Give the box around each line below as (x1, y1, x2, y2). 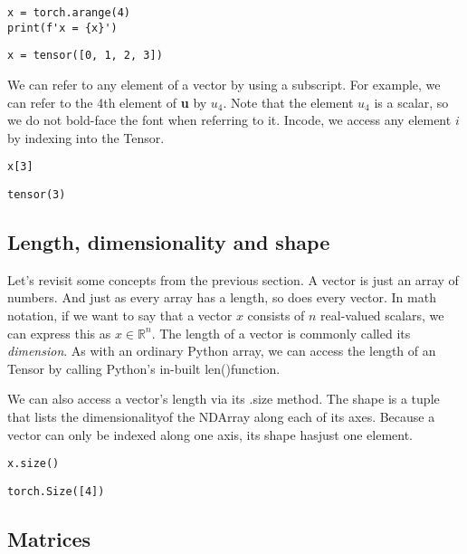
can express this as (7, 323, 111, 342)
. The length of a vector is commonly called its (151, 323, 411, 342)
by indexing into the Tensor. (7, 128, 165, 147)
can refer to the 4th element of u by (7, 92, 207, 111)
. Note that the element (223, 92, 354, 111)
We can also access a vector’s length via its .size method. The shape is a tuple (7, 389, 440, 408)
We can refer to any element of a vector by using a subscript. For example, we (7, 74, 441, 93)
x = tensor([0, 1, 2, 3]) (7, 49, 163, 62)
